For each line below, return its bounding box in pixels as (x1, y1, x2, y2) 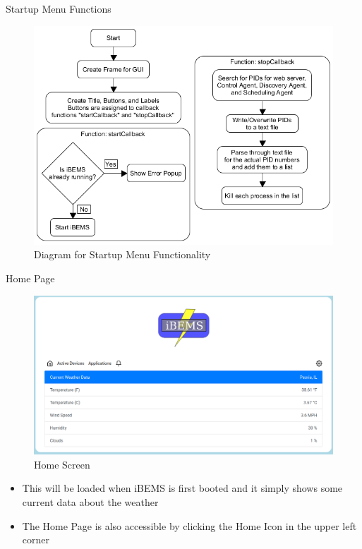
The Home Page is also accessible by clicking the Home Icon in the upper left (22, 518, 357, 533)
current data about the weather (22, 494, 159, 509)
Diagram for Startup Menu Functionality (34, 247, 211, 262)
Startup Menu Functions (6, 1, 111, 16)
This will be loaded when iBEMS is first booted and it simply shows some (22, 481, 343, 495)
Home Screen (34, 457, 90, 471)
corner (22, 532, 49, 547)
